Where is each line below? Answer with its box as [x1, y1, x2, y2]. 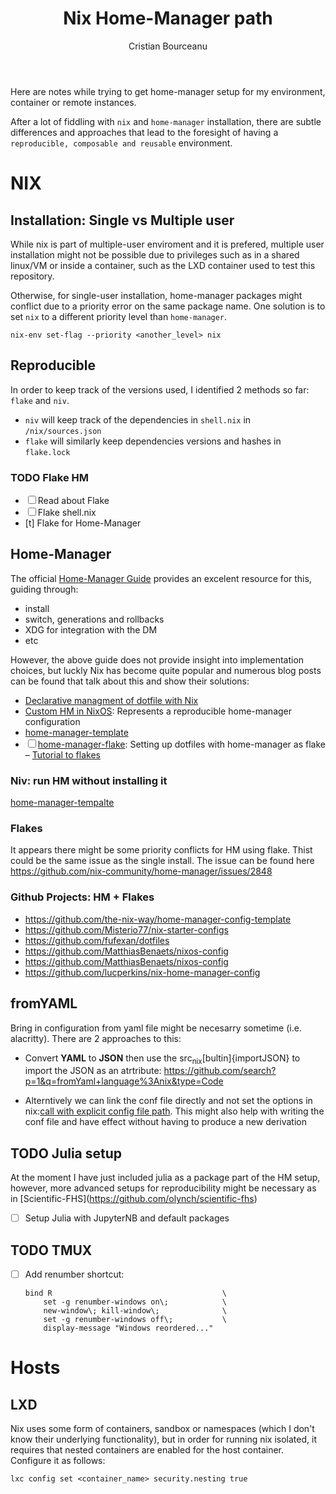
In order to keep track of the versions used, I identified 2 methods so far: [10, 383, 310, 396]
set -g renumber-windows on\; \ [43, 1297, 227, 1307]
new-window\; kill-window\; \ [43, 1306, 227, 1316]
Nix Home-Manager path [63, 7, 273, 30]
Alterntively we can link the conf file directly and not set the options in [24, 1095, 313, 1107]
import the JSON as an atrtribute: [24, 1065, 162, 1077]
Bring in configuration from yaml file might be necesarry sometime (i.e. [10, 1022, 302, 1034]
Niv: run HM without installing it [10, 773, 168, 787]
